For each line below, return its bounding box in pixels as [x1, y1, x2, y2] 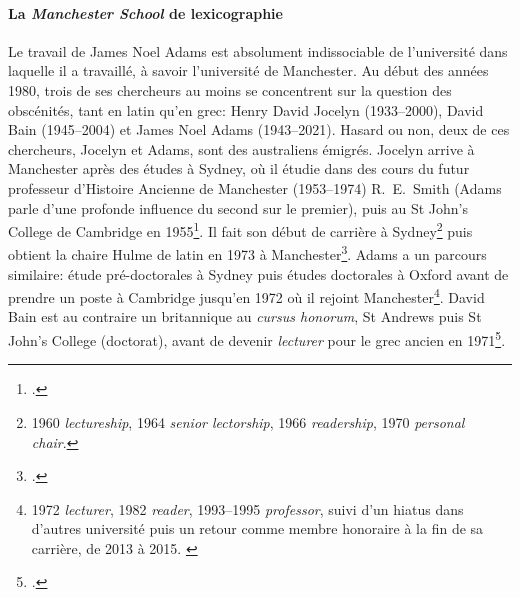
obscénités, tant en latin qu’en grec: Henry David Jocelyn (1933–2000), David [8, 99, 484, 120]
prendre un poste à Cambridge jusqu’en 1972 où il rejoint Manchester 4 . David [8, 284, 485, 307]
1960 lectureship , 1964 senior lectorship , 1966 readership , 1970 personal [31, 411, 465, 432]
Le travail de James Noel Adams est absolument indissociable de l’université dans [8, 40, 508, 61]
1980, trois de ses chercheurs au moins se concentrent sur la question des [8, 79, 452, 100]
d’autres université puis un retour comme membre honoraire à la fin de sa [31, 518, 484, 539]
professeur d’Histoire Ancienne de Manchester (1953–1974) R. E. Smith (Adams [8, 177, 502, 198]
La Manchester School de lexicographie [8, 2, 283, 23]
